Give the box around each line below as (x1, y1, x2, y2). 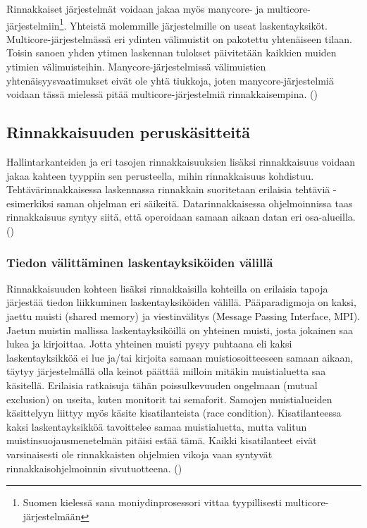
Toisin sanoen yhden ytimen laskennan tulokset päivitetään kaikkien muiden (6, 45, 337, 60)
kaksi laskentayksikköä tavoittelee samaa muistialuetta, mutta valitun (6, 419, 307, 434)
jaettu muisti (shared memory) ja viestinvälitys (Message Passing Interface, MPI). (6, 308, 360, 323)
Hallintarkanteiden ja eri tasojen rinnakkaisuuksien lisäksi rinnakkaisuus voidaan (6, 154, 356, 169)
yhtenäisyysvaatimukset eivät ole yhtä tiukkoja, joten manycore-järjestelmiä (6, 73, 334, 87)
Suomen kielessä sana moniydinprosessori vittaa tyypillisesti (23, 495, 282, 510)
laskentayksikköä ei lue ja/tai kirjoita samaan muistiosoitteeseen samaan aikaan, (6, 350, 354, 364)
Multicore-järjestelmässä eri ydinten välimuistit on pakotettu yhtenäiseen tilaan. (6, 31, 352, 46)
